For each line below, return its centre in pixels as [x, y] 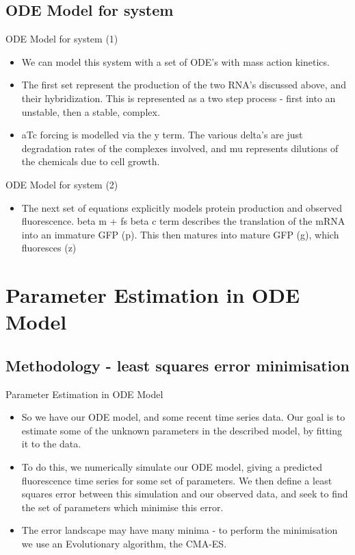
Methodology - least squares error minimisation [177, 365]
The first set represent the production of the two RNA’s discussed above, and [184, 85]
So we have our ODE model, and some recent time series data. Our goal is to [183, 417]
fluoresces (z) [49, 248]
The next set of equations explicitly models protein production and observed [182, 207]
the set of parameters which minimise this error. [122, 507]
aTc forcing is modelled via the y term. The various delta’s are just [162, 135]
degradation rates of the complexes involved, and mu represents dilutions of [180, 148]
